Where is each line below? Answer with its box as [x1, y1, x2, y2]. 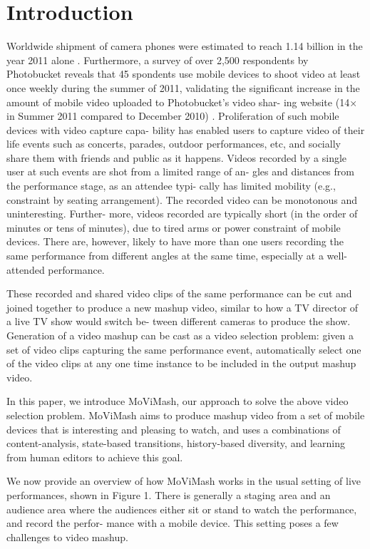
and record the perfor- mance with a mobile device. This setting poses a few [6, 515, 339, 530]
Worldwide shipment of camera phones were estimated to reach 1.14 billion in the [6, 39, 363, 53]
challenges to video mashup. [6, 529, 128, 544]
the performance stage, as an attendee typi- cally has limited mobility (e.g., [6, 178, 336, 193]
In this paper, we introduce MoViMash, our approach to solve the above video [6, 394, 349, 409]
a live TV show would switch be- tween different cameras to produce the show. [6, 314, 351, 329]
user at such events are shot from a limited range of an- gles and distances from [6, 164, 354, 179]
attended [6, 262, 45, 277]
